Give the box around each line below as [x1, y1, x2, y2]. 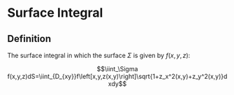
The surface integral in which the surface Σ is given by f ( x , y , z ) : [7, 51, 191, 59]
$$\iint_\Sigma [96, 65, 138, 73]
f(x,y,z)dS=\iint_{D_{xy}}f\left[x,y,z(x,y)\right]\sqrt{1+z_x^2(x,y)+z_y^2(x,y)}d [7, 72, 228, 80]
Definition [7, 33, 51, 45]
